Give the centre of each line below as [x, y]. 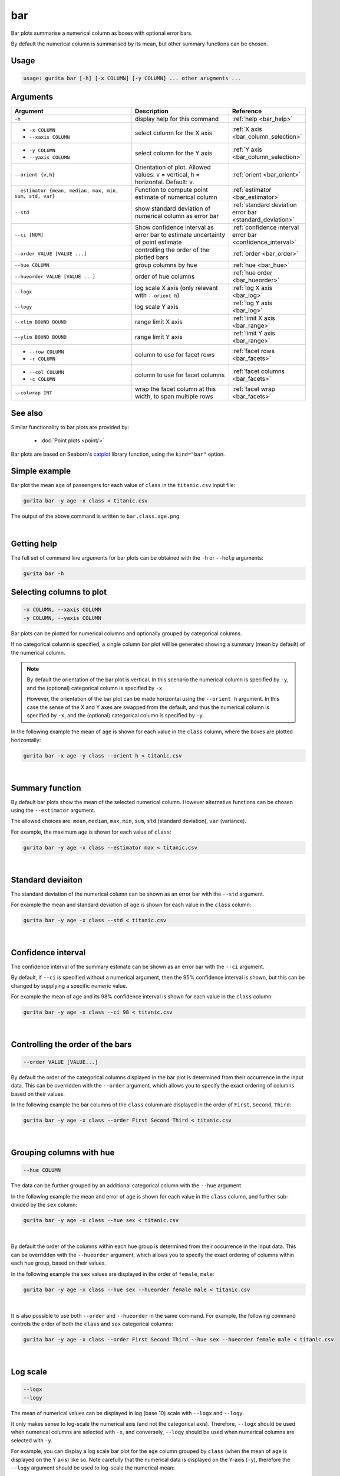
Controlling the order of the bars [71, 1044]
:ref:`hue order [252, 273]
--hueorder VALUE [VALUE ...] [55, 277]
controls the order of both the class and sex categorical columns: [92, 1324]
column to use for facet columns [180, 375]
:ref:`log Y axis [252, 303]
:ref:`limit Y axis [253, 334]
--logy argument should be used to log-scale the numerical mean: [93, 1468]
